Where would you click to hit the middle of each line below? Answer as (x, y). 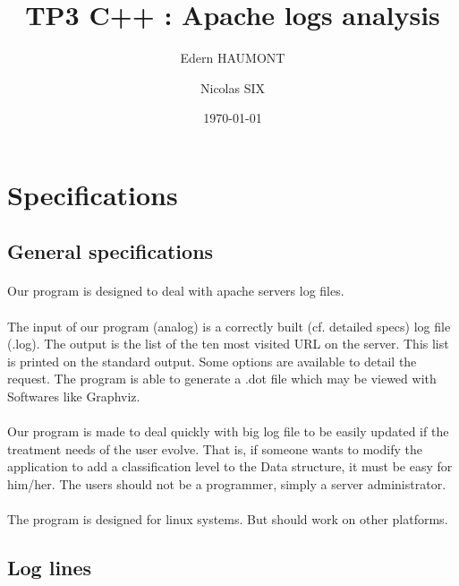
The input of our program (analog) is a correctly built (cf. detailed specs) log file (229, 326)
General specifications (110, 251)
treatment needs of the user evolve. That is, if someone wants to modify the (215, 448)
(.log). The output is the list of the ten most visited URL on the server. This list (228, 344)
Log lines (50, 568)
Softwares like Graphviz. (74, 396)
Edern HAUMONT (233, 58)
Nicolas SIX (233, 87)
